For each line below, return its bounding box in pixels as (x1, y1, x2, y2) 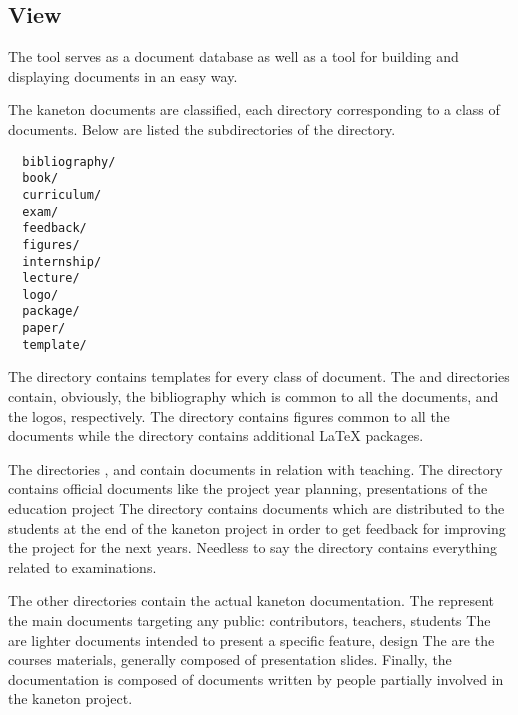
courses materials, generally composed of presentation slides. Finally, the (8, 649, 452, 670)
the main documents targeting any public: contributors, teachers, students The (8, 609, 491, 630)
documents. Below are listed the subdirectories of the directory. (8, 118, 396, 139)
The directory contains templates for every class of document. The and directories (8, 366, 510, 387)
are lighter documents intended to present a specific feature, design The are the (8, 629, 495, 650)
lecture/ (22, 271, 80, 286)
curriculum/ (22, 187, 102, 202)
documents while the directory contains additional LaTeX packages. (8, 425, 424, 446)
